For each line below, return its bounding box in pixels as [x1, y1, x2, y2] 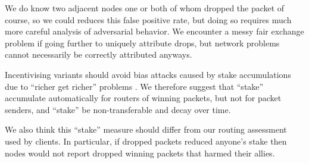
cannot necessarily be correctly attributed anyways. [5, 48, 192, 61]
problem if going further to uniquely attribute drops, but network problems [5, 36, 280, 49]
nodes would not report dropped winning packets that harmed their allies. [5, 146, 275, 159]
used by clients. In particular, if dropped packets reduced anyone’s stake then [5, 134, 287, 147]
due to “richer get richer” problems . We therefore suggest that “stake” [5, 80, 264, 92]
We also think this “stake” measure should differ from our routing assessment [5, 123, 287, 136]
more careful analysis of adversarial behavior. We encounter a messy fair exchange [5, 25, 304, 37]
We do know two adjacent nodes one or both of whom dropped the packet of [5, 2, 285, 14]
